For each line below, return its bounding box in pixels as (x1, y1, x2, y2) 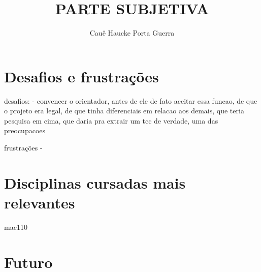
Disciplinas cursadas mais (4, 172, 186, 193)
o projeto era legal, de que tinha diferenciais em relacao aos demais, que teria (4, 105, 244, 116)
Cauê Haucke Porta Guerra (89, 27, 175, 38)
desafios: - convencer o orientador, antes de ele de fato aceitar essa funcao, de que (4, 95, 257, 106)
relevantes (4, 192, 75, 213)
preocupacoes (4, 125, 46, 136)
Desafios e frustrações (4, 66, 159, 86)
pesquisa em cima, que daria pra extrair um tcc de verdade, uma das (4, 115, 218, 126)
